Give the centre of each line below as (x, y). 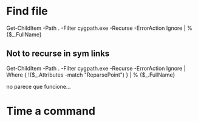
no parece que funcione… (39, 86)
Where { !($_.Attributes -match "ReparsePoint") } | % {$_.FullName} (91, 75)
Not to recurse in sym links (58, 54)
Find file (27, 11)
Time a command (51, 111)
